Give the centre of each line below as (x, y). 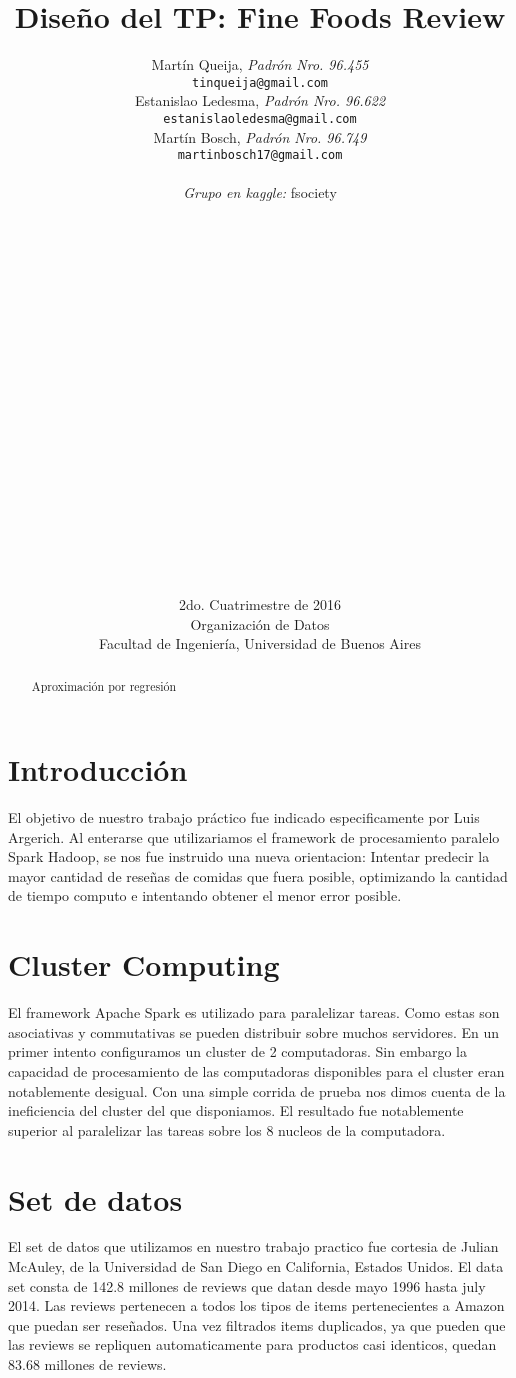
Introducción (98, 769)
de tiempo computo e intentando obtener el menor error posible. (205, 895)
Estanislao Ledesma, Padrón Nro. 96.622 (260, 100)
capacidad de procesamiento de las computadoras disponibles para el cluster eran (256, 1070)
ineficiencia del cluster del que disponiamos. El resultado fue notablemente (236, 1110)
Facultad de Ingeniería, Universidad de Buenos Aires (260, 643)
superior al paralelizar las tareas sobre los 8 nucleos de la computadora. (227, 1129)
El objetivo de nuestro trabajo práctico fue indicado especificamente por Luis (244, 817)
